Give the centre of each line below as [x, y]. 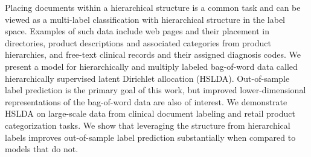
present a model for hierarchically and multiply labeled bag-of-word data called [151, 66]
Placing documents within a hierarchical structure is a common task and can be [153, 7]
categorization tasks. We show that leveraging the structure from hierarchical [148, 125]
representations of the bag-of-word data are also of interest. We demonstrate [146, 101]
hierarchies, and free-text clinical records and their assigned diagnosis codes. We [153, 54]
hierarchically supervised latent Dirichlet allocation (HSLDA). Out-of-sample [147, 78]
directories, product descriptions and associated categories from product [138, 42]
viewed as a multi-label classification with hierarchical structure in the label [145, 19]
